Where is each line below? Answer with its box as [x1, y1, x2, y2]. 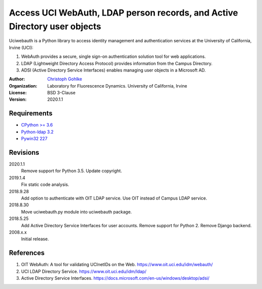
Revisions [9, 148, 40, 157]
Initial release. [21, 236, 49, 242]
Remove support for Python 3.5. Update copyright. [21, 168, 122, 174]
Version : [9, 96, 27, 102]
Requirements [9, 109, 53, 118]
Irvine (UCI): [9, 44, 33, 51]
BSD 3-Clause [47, 90, 76, 96]
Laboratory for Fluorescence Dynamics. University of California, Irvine [47, 83, 187, 89]
